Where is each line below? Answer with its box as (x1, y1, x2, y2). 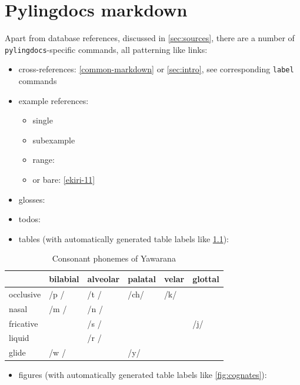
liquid (9, 332, 29, 344)
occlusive (9, 287, 41, 300)
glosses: (18, 193, 45, 205)
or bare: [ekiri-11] (32, 173, 95, 185)
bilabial (49, 272, 79, 284)
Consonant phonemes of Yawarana (52, 252, 176, 265)
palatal (128, 272, 156, 284)
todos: (18, 213, 41, 225)
